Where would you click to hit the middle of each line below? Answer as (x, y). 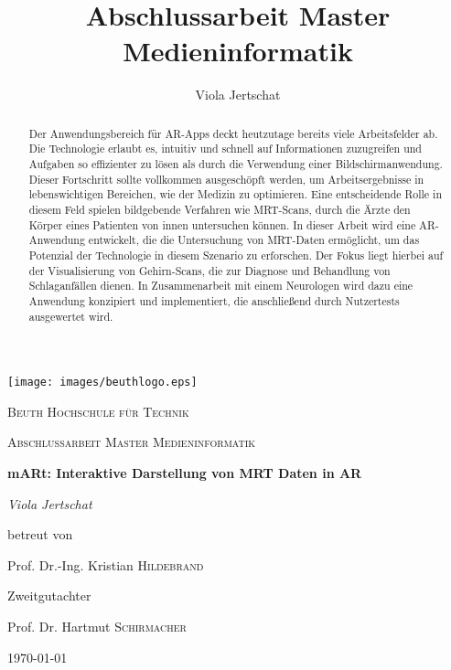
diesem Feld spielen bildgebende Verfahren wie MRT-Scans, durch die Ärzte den (220, 209)
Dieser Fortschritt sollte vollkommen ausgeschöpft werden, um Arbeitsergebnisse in (226, 179)
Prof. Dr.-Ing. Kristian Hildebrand (106, 564)
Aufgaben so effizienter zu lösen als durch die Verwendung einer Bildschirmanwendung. (236, 164)
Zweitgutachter (49, 596)
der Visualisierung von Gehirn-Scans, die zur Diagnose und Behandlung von (209, 270)
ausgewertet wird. (71, 316)
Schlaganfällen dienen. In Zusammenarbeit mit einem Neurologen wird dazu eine (221, 286)
